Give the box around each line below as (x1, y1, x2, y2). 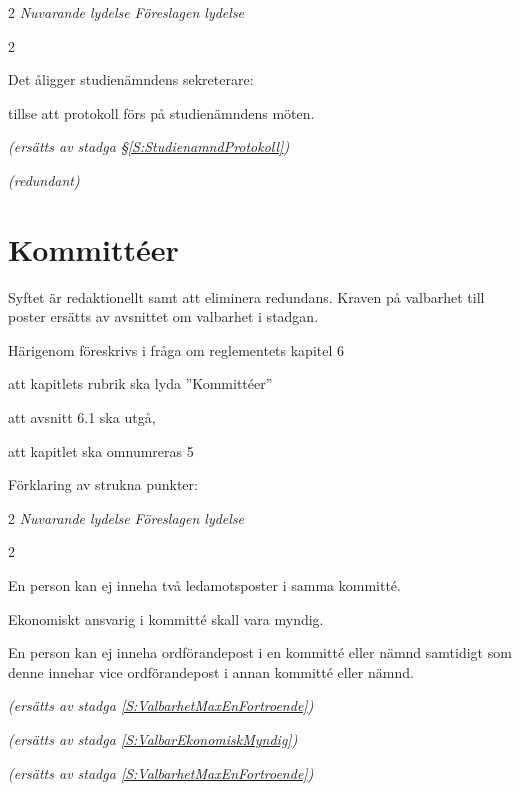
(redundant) (8, 169, 80, 190)
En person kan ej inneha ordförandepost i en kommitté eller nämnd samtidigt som (8, 642, 512, 663)
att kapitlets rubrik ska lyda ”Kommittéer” (8, 373, 273, 394)
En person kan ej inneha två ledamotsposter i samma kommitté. (8, 575, 401, 596)
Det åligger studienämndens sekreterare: (8, 69, 254, 90)
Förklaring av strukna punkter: (8, 474, 198, 495)
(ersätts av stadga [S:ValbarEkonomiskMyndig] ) (8, 729, 298, 749)
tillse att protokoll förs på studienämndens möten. (8, 102, 315, 123)
